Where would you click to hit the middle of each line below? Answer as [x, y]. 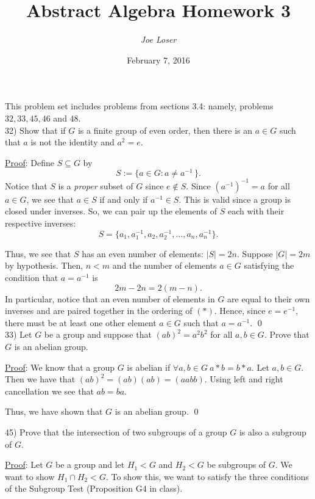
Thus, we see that [38, 253]
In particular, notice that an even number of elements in [110, 298]
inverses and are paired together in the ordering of [99, 311]
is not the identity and [73, 142]
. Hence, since [240, 311]
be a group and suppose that [98, 334]
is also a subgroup [273, 432]
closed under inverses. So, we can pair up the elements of [111, 211]
